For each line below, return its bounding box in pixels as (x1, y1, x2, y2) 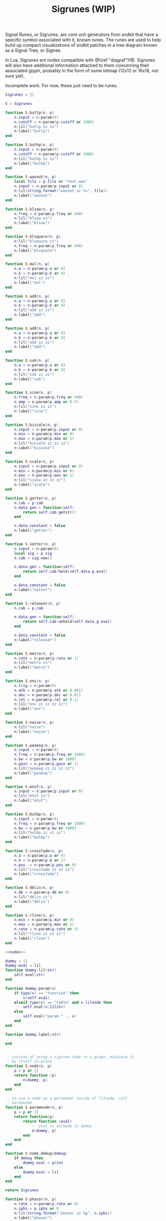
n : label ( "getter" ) (14, 528, 52, 533)
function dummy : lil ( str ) (5, 968, 57, 973)
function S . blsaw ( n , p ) (5, 207, 55, 212)
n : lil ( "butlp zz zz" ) (14, 124, 59, 129)
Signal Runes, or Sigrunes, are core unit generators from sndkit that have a (5, 31, 158, 38)
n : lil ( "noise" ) (14, 725, 46, 730)
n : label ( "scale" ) (14, 482, 50, 488)
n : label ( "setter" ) (14, 587, 52, 592)
